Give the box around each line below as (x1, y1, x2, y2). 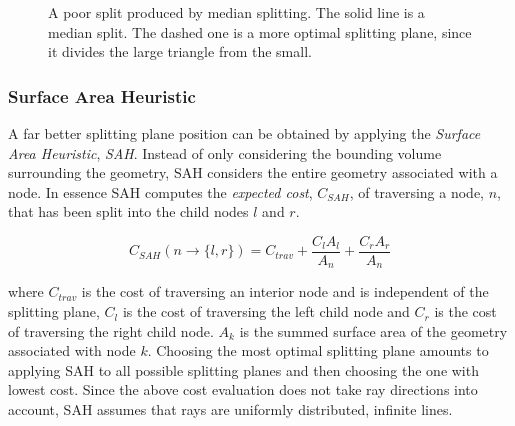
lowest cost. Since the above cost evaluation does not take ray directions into (8, 379, 478, 400)
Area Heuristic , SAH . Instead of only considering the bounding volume (8, 142, 442, 163)
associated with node (8, 340, 136, 361)
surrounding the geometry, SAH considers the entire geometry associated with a (8, 162, 498, 183)
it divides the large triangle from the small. (48, 41, 312, 62)
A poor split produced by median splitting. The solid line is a (48, 2, 425, 22)
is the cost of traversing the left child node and (122, 301, 410, 322)
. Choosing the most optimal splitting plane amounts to (147, 340, 489, 361)
